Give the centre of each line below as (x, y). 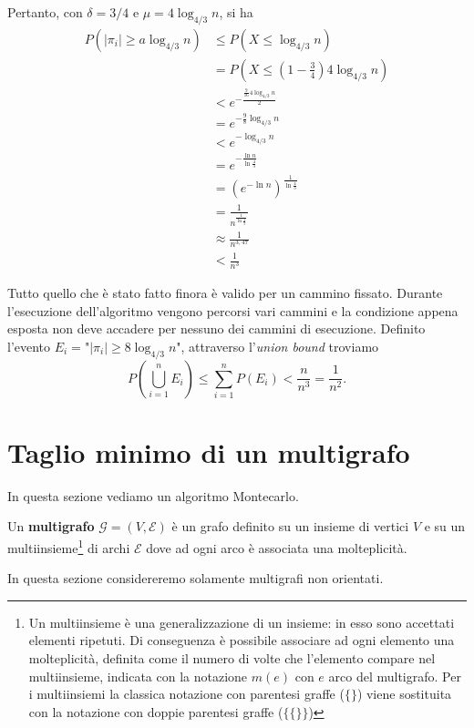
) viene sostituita (404, 694)
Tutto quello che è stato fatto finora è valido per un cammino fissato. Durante (225, 293)
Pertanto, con (45, 12)
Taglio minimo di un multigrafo (209, 451)
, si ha (236, 12)
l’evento (29, 346)
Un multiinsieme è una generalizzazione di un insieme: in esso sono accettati (242, 622)
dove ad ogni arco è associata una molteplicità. (277, 547)
